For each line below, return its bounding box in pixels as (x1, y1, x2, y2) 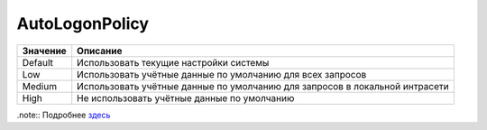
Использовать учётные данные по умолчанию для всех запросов (77, 68, 367, 80)
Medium (22, 79, 58, 92)
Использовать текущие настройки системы (77, 56, 270, 69)
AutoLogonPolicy (16, 14, 149, 33)
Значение (22, 44, 67, 57)
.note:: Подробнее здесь (16, 109, 111, 120)
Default (22, 56, 54, 69)
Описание (77, 44, 123, 57)
